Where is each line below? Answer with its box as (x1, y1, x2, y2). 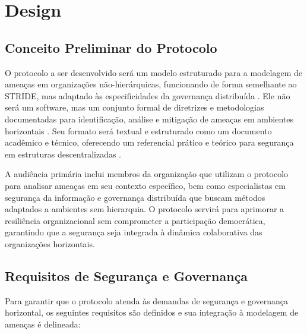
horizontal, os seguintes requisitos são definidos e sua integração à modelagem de (5, 306, 299, 319)
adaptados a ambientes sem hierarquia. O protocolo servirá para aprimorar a (5, 203, 284, 215)
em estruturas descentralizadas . (5, 147, 122, 160)
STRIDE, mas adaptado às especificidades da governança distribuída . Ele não (5, 89, 290, 102)
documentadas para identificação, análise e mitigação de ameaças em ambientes (5, 112, 293, 125)
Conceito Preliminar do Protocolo (5, 38, 217, 56)
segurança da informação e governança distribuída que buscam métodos (5, 191, 265, 203)
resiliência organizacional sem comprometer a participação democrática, (5, 214, 265, 226)
